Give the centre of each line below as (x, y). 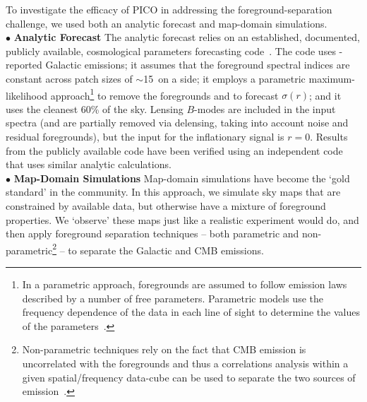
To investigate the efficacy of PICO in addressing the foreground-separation (169, 9)
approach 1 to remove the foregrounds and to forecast (164, 94)
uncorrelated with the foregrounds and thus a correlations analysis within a (185, 363)
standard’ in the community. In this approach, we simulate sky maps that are (173, 192)
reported (24, 65)
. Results (329, 136)
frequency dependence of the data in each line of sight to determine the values (191, 312)
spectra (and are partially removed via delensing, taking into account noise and (177, 123)
